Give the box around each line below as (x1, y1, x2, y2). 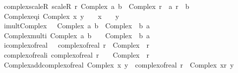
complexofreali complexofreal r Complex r (3, 49, 150, 60)
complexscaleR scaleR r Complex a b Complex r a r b (3, 1, 189, 11)
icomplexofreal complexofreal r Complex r (3, 40, 150, 50)
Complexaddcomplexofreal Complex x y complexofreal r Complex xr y (3, 59, 234, 70)
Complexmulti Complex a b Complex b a (3, 30, 150, 40)
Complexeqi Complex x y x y (3, 10, 119, 21)
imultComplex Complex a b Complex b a (3, 20, 150, 31)
